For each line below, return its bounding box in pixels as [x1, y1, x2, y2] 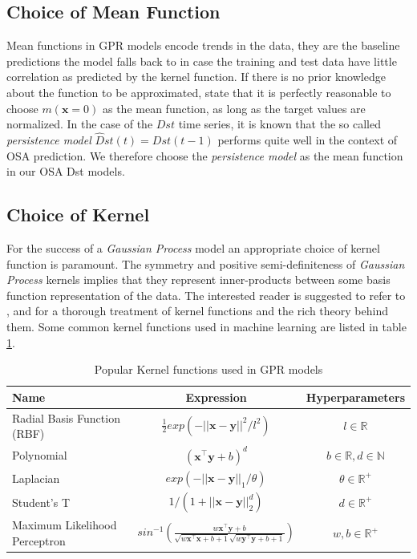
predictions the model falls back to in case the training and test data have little [6, 52, 397, 69]
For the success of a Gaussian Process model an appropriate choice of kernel [6, 239, 380, 256]
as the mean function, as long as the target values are [102, 99, 366, 116]
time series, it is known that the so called [178, 115, 381, 132]
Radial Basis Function [12, 409, 120, 426]
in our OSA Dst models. [6, 163, 125, 180]
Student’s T [12, 493, 71, 510]
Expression [185, 388, 247, 405]
